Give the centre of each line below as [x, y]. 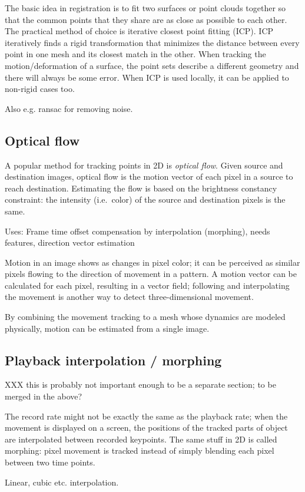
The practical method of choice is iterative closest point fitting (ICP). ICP [139, 31]
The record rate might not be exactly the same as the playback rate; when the [146, 416]
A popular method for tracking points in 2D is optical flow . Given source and [144, 165]
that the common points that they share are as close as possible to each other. [146, 19]
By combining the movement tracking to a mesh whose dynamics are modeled [145, 317]
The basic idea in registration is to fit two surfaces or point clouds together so [145, 8]
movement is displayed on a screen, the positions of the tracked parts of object [146, 427]
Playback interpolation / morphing [113, 360]
